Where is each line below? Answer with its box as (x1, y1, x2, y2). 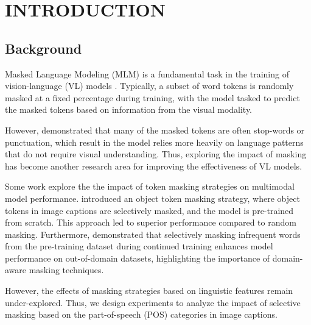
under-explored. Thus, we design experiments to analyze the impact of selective (5, 296, 301, 309)
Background (5, 38, 82, 57)
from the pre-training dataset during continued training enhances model (5, 240, 273, 252)
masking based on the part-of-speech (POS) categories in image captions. (5, 308, 278, 321)
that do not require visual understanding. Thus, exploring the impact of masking (5, 148, 307, 160)
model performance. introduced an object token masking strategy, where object (5, 191, 300, 204)
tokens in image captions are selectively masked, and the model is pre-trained (5, 204, 294, 216)
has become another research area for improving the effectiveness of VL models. (5, 159, 302, 172)
